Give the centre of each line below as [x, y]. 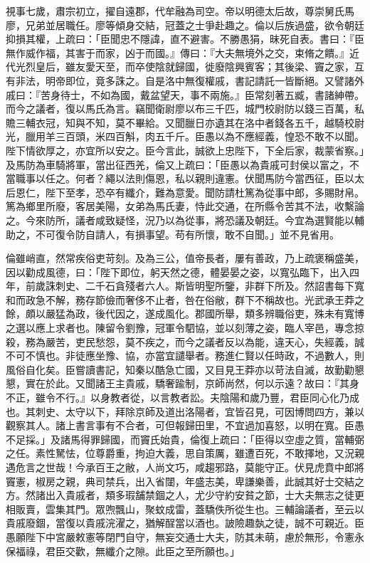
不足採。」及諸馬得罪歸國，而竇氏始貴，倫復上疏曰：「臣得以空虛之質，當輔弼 [185, 439]
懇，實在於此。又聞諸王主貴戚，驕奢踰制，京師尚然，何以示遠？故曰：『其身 [183, 383]
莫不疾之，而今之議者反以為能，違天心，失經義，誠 [244, 341]
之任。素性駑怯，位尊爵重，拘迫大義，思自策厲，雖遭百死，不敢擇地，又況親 [185, 453]
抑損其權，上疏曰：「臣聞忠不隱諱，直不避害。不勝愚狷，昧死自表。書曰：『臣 [185, 39]
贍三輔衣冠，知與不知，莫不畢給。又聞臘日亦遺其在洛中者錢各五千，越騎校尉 [185, 122]
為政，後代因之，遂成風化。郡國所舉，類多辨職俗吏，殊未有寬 [210, 314]
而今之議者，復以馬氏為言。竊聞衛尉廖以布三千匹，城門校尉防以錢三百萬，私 [185, 109]
